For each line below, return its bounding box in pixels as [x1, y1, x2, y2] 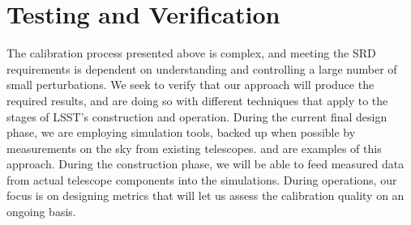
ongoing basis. [6, 203, 76, 220]
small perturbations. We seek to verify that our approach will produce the [6, 76, 375, 93]
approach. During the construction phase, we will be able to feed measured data [6, 155, 405, 172]
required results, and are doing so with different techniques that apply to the [6, 91, 388, 108]
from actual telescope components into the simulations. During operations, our [6, 171, 397, 188]
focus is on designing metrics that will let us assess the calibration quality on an [6, 187, 405, 204]
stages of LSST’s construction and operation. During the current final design [6, 108, 387, 125]
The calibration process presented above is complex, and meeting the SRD [6, 45, 376, 62]
